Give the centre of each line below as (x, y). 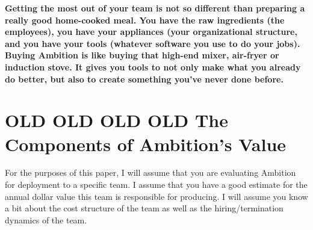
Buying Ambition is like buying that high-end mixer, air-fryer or (142, 55)
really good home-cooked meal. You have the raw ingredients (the (145, 20)
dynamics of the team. (46, 219)
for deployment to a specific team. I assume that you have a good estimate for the (156, 185)
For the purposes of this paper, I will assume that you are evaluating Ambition (150, 172)
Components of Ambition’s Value (146, 144)
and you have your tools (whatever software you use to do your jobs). (153, 43)
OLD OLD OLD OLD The (117, 120)
